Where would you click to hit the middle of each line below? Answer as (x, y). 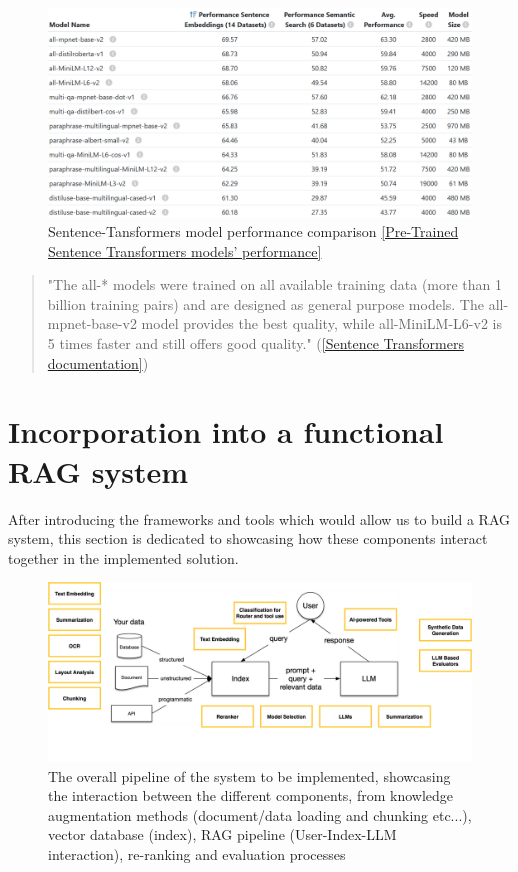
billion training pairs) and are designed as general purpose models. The (265, 303)
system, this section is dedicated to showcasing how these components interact (248, 538)
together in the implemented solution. (123, 557)
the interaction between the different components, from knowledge (251, 795)
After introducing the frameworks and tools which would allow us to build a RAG (259, 518)
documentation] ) (98, 362)
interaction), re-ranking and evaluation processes (197, 854)
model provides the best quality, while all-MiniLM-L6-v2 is (321, 323)
